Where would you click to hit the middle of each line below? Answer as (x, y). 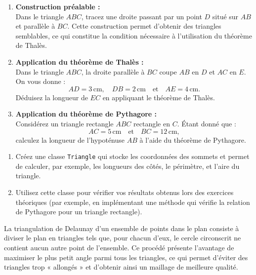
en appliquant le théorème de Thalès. (159, 97)
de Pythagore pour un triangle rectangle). (79, 212)
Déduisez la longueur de (52, 97)
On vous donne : (41, 81)
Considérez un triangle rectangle (64, 123)
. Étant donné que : (207, 123)
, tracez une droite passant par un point (142, 16)
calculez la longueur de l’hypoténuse (70, 139)
